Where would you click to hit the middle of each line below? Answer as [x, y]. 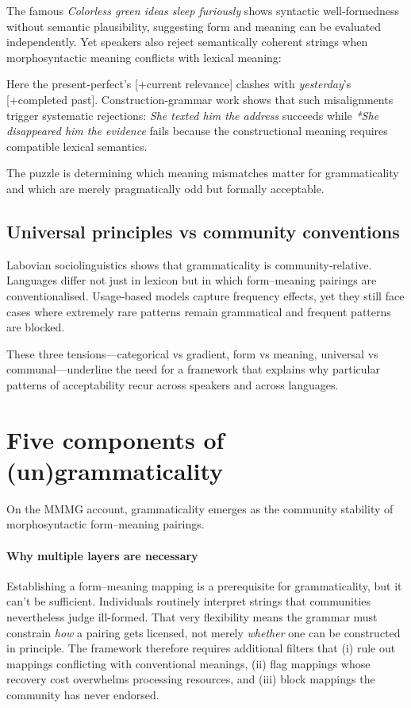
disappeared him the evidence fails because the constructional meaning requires [197, 131]
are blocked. [36, 327]
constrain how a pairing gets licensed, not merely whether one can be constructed [204, 632]
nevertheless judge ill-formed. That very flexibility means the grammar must [192, 616]
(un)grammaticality [115, 470]
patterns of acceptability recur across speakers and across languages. [173, 384]
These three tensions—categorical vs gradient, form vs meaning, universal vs [192, 353]
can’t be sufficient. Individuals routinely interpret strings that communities [189, 601]
